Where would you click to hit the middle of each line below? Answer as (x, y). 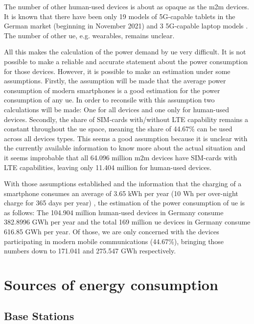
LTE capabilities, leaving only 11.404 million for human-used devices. (108, 167)
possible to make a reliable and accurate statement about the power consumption (126, 61)
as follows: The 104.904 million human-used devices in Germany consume (114, 212)
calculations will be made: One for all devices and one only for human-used (116, 109)
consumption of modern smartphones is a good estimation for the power (112, 90)
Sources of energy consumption (111, 285)
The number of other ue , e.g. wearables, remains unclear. (89, 35)
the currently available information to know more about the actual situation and (125, 148)
